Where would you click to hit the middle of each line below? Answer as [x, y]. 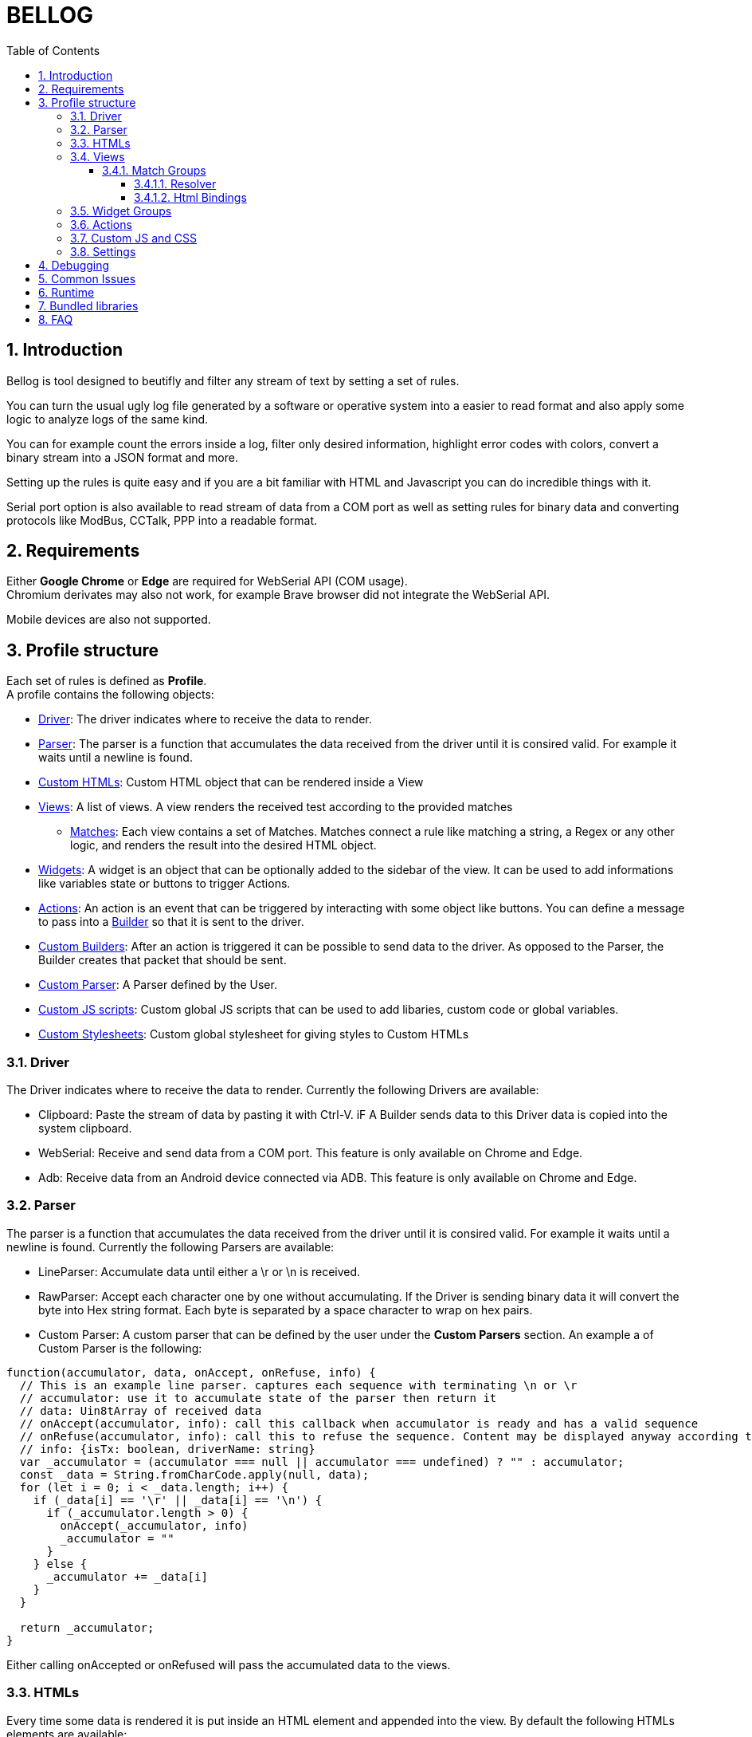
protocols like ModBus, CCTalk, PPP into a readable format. [162, 520]
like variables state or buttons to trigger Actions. [164, 884]
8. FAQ [56, 319]
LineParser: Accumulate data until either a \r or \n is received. [200, 1271]
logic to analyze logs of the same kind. [108, 419]
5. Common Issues [87, 278]
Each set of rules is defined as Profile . [107, 681]
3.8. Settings [103, 251]
